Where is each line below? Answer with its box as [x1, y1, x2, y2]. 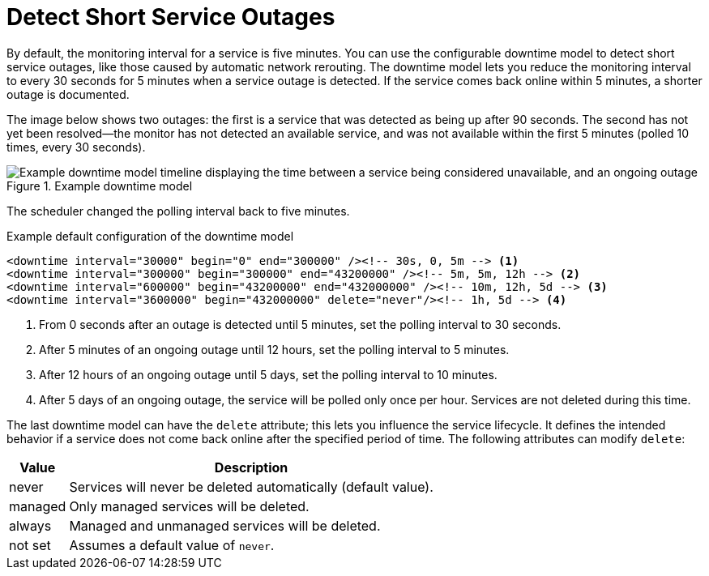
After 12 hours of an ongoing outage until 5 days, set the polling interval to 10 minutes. [39, 367, 498, 382]
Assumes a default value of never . [69, 536, 275, 553]
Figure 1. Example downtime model [6, 178, 193, 193]
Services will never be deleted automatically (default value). [69, 478, 434, 495]
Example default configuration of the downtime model [6, 228, 294, 243]
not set [9, 536, 51, 553]
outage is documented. [6, 87, 130, 101]
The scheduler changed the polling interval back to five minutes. [6, 203, 350, 218]
